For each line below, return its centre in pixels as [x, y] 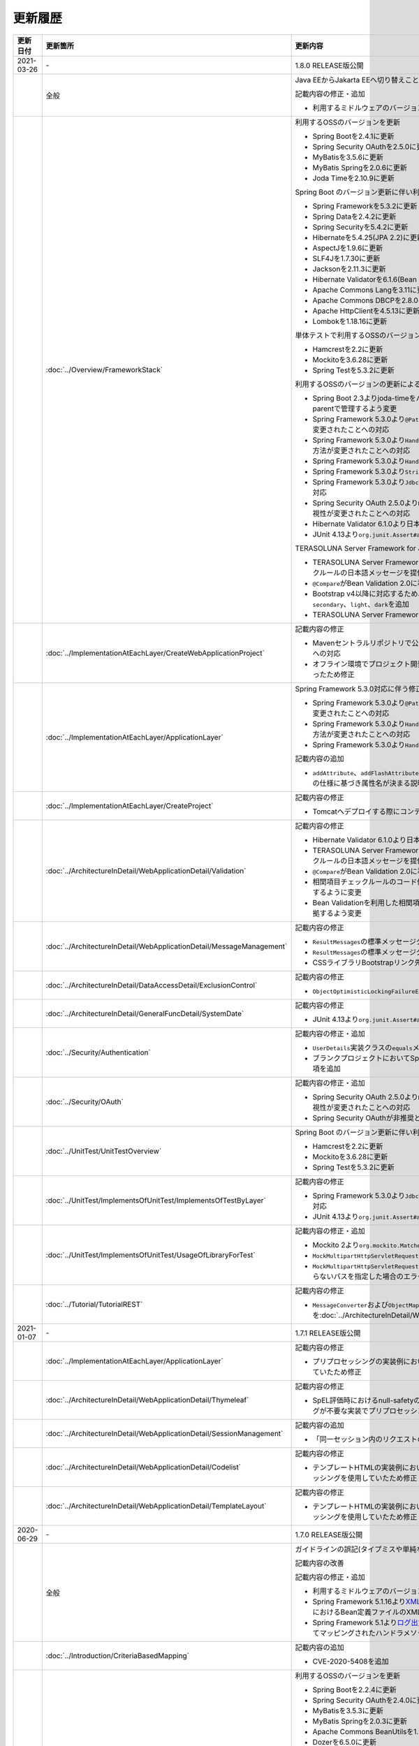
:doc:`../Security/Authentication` [98, 1052]
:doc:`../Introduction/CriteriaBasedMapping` [118, 1655]
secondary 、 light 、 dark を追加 [361, 604]
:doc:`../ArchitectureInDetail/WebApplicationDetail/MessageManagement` [167, 946]
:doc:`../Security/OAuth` [84, 1101]
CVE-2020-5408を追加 [351, 1661]
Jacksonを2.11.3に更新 [349, 269]
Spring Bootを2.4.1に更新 [353, 136]
